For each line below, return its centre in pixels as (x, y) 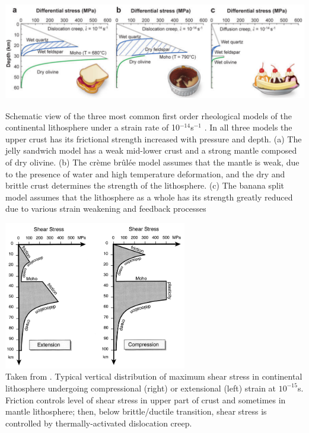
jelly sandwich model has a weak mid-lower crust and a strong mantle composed (151, 150)
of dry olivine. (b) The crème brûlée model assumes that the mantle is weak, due (152, 162)
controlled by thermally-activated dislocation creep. (99, 423)
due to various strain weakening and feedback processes (106, 208)
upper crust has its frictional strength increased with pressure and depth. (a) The (154, 139)
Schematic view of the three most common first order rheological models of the (149, 115)
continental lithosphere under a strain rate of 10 (93, 127)
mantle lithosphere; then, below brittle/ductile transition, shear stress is (136, 411)
